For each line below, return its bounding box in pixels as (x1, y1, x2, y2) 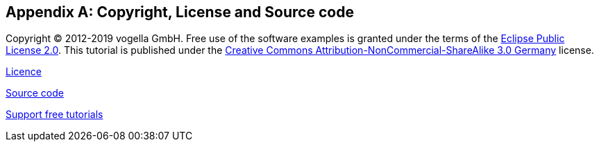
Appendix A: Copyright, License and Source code (6, 3, 354, 21)
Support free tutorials (6, 108, 103, 121)
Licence (6, 66, 42, 78)
